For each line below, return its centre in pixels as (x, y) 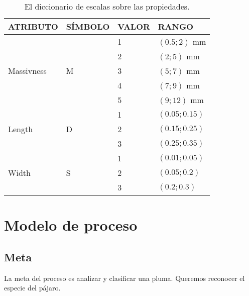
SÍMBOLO (88, 26)
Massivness (27, 71)
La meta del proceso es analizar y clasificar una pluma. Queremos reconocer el (125, 278)
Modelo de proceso (71, 225)
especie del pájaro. (32, 288)
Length (21, 129)
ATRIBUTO (33, 26)
